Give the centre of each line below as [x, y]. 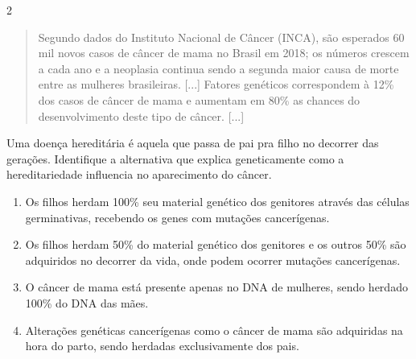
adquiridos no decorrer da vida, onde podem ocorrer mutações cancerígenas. [213, 260]
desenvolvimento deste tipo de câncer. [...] [141, 116]
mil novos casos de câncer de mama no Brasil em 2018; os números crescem [224, 53]
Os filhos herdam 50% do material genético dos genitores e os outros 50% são [216, 244]
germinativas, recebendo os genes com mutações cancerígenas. [177, 217]
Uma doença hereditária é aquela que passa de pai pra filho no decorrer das [193, 143]
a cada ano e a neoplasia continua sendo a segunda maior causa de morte [218, 68]
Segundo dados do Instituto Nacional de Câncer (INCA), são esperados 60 [221, 37]
